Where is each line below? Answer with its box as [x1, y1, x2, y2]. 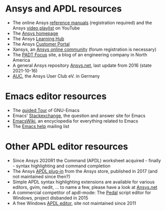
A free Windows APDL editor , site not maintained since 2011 [12, 200, 136, 206]
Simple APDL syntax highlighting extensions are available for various [12, 179, 155, 185]
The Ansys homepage [12, 30, 59, 36]
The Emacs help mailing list [12, 123, 69, 129]
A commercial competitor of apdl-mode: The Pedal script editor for [12, 189, 151, 195]
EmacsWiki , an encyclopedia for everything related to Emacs [12, 118, 138, 124]
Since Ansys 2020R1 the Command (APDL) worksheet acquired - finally [12, 157, 161, 163]
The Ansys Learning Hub [12, 36, 64, 42]
